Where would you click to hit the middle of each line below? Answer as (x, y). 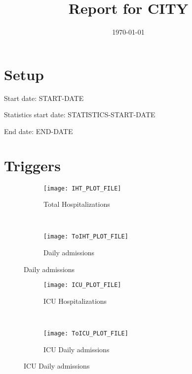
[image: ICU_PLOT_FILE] (82, 285)
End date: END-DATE (38, 131)
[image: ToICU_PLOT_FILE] (86, 334)
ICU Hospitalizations (75, 301)
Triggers (32, 165)
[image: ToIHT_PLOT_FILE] (86, 237)
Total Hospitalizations (77, 204)
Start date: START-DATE (44, 98)
